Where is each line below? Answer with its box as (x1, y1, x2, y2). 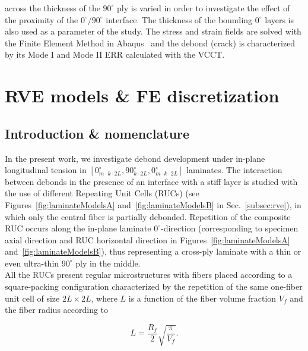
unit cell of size (5, 292, 60, 304)
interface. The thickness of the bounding (106, 13, 253, 26)
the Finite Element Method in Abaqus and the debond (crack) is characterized (5, 36, 296, 49)
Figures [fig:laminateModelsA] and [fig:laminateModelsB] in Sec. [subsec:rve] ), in (5, 198, 301, 211)
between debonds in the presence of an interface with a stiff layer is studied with (5, 175, 298, 187)
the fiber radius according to (5, 303, 109, 316)
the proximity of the (5, 13, 78, 26)
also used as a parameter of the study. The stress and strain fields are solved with (5, 25, 301, 37)
